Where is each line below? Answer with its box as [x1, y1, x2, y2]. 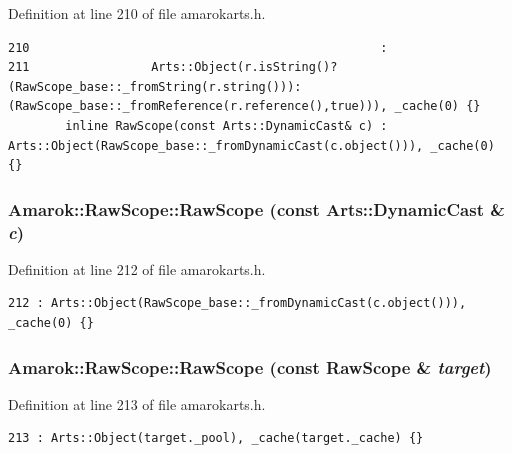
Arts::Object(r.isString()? [151, 60, 338, 75]
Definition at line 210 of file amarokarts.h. [8, 3, 266, 23]
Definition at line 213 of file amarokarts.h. [8, 393, 266, 414]
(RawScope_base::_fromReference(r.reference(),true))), [8, 99, 388, 114]
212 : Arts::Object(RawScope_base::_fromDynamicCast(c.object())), [8, 296, 467, 311]
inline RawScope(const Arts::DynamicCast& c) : [65, 118, 388, 133]
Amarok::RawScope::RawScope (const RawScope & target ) [8, 354, 492, 379]
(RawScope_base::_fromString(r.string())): [8, 79, 302, 94]
